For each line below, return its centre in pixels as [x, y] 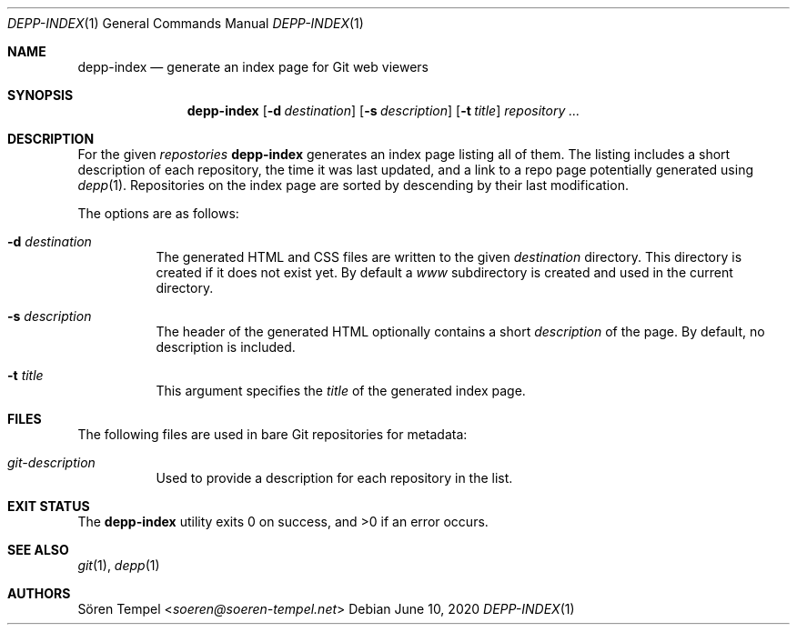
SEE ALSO [38, 550]
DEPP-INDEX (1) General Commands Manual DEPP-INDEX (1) [186, 23]
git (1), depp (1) [119, 565]
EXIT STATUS [49, 506]
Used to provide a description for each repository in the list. [334, 478]
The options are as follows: [158, 213]
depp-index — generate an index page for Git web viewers [253, 67]
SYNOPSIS [40, 95]
